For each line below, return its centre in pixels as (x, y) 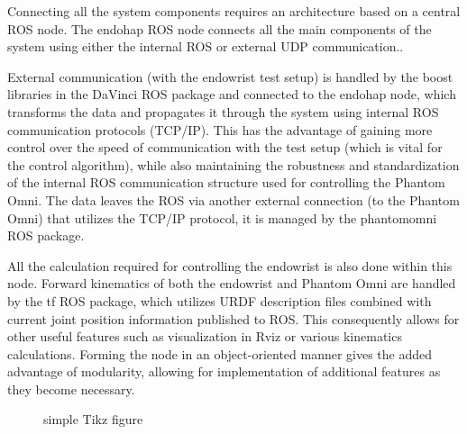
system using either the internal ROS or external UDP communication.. (206, 46)
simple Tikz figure (93, 419)
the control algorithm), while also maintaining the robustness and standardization (233, 164)
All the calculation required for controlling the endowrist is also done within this (230, 265)
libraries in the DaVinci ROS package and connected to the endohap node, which (232, 94)
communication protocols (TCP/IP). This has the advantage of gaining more (220, 129)
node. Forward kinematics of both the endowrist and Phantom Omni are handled (232, 283)
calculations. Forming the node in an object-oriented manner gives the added (220, 353)
